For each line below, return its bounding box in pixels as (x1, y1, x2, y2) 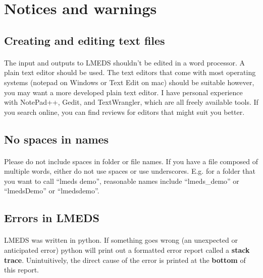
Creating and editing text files (4, 32, 165, 48)
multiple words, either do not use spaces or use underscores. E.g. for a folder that (4, 166, 255, 176)
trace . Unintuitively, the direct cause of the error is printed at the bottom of (4, 254, 246, 265)
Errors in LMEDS (4, 210, 99, 226)
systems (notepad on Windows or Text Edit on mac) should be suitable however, (4, 77, 254, 87)
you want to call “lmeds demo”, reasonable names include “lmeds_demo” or (4, 175, 239, 186)
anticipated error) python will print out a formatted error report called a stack (4, 245, 250, 255)
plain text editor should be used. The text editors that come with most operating (4, 67, 256, 78)
